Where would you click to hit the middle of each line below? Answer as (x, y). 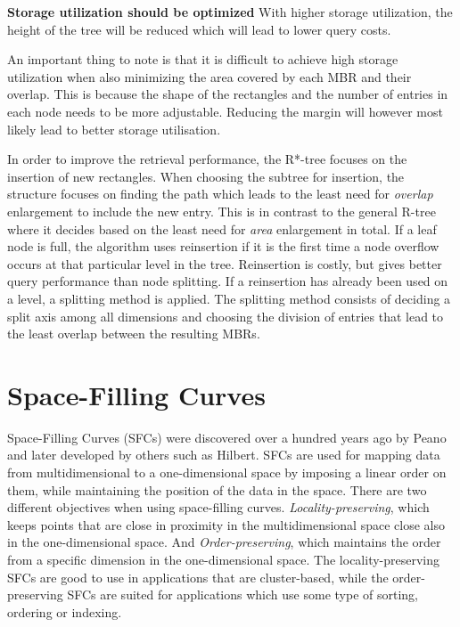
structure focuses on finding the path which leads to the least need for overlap (220, 194)
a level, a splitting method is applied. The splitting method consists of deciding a (229, 298)
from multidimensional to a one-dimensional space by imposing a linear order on (227, 472)
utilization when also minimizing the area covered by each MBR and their (209, 76)
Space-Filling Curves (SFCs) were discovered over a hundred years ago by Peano (227, 437)
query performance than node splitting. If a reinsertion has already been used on (228, 281)
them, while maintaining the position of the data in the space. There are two (217, 489)
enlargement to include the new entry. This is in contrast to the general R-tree (222, 211)
